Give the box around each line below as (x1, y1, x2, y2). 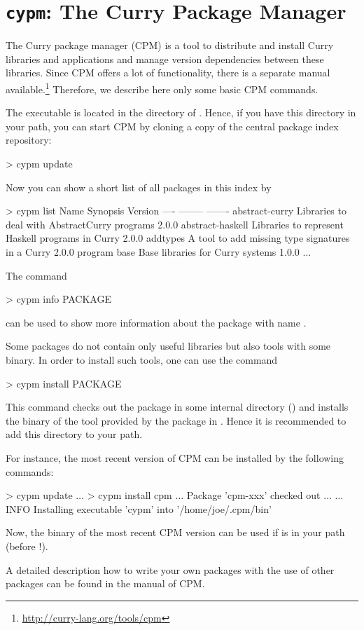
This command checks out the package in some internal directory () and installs (6, 399, 349, 414)
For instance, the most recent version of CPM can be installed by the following (6, 450, 344, 465)
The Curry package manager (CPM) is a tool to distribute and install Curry (6, 38, 334, 53)
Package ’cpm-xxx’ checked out (186, 488, 321, 502)
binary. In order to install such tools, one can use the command (6, 352, 278, 367)
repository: (6, 132, 52, 147)
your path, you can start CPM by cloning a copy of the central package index (6, 118, 339, 133)
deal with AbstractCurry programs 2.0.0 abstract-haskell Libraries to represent (6, 217, 344, 231)
